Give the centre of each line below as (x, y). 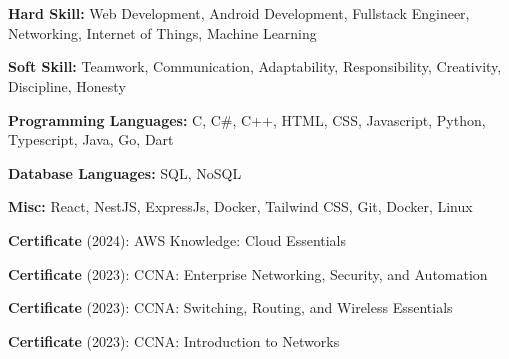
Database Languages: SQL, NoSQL (125, 172)
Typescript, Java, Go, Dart (91, 139)
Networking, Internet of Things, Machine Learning (162, 32)
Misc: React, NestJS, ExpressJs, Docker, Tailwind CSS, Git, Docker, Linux (240, 206)
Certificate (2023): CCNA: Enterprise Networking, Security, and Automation (248, 273)
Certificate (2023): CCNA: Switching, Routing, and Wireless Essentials (230, 307)
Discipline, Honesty (67, 85)
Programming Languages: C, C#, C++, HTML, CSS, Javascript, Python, (247, 119)
